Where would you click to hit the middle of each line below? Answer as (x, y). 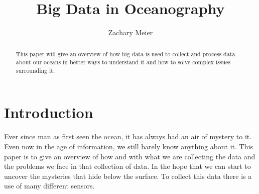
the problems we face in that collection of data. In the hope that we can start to (127, 166)
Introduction (49, 112)
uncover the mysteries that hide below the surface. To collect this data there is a (128, 176)
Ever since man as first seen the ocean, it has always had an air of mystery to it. (128, 136)
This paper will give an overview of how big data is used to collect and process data (125, 54)
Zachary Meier (131, 32)
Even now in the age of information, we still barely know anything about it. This (128, 147)
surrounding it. (35, 70)
